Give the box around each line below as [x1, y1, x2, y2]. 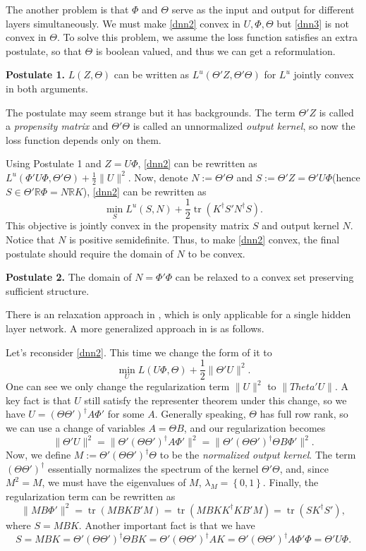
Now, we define [6, 447, 71, 462]
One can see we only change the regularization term [6, 379, 230, 394]
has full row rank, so [260, 406, 348, 421]
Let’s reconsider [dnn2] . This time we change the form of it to [6, 344, 272, 359]
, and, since [279, 461, 329, 476]
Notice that [6, 232, 55, 247]
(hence [332, 169, 360, 184]
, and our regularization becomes [183, 420, 326, 435]
